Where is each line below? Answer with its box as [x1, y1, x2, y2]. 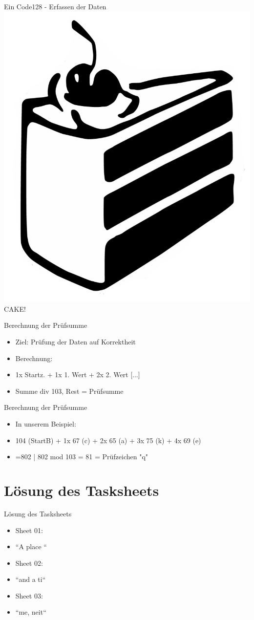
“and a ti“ [15, 574, 46, 584]
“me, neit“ [15, 607, 46, 617]
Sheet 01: [15, 525, 43, 535]
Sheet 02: [15, 557, 43, 568]
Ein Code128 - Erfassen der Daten [4, 1, 106, 11]
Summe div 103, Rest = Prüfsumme [15, 385, 124, 396]
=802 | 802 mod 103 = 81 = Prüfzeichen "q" [15, 451, 148, 462]
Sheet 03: [15, 590, 43, 600]
